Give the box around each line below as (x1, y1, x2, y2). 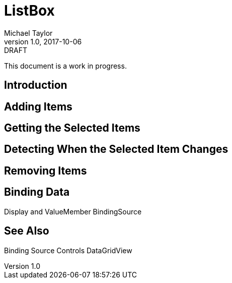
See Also (4, 224, 49, 238)
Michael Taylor (4, 28, 53, 37)
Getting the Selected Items (4, 122, 140, 135)
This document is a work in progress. (4, 61, 127, 70)
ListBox (4, 2, 55, 19)
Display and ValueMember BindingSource (4, 207, 142, 216)
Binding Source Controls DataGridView (4, 246, 132, 255)
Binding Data (4, 186, 70, 199)
